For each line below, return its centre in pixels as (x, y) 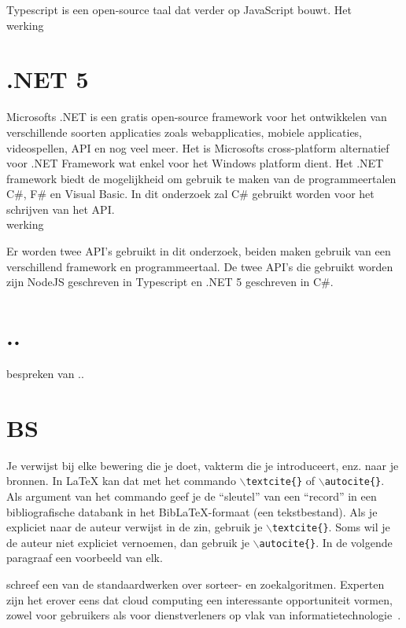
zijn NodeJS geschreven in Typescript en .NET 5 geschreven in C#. (170, 282)
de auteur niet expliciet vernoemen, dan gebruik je (128, 542)
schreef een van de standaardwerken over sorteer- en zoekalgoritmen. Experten (196, 584)
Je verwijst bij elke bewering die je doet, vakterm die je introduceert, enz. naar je (203, 465)
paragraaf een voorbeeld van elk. (85, 558)
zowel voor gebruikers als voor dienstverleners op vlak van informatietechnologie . (204, 615)
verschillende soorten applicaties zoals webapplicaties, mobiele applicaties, (185, 132)
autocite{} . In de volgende (326, 542)
